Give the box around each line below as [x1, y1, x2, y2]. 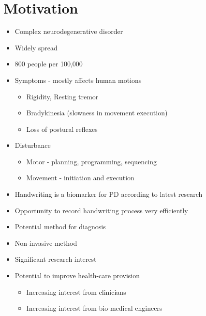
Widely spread [15, 42, 58, 52]
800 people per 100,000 [15, 59, 83, 69]
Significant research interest [15, 254, 97, 264]
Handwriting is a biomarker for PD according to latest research [15, 189, 203, 199]
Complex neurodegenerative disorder [15, 26, 123, 36]
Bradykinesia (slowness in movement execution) [26, 108, 168, 118]
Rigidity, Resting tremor [26, 91, 99, 101]
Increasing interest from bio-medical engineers [26, 303, 162, 313]
